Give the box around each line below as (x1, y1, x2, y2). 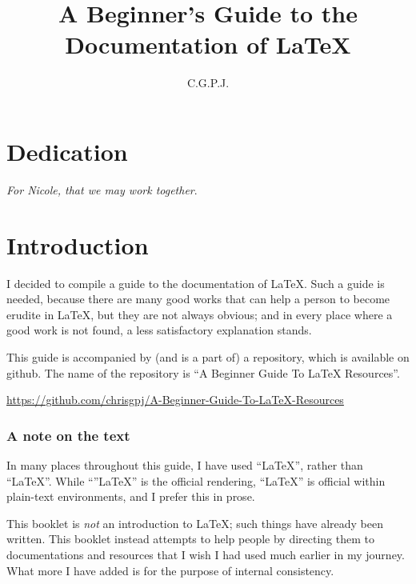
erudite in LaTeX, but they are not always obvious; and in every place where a (6, 306, 393, 322)
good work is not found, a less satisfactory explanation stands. (6, 322, 312, 338)
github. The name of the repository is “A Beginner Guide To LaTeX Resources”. (6, 364, 400, 381)
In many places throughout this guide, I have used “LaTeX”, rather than (6, 456, 363, 473)
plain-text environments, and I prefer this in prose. (6, 488, 255, 505)
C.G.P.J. (186, 74, 230, 91)
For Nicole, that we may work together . (6, 181, 198, 198)
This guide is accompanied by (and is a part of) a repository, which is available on (6, 348, 410, 365)
